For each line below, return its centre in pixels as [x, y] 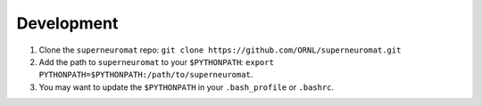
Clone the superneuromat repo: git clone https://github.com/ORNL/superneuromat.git [220, 50]
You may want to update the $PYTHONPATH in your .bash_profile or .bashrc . [187, 87]
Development [67, 23]
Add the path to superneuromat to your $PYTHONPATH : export [156, 61]
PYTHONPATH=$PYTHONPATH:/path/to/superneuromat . [146, 75]
